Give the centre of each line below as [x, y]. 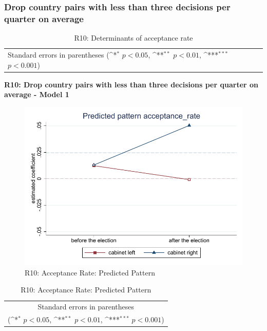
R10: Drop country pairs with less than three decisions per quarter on [131, 84]
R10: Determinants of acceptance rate [133, 38]
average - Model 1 [37, 94]
